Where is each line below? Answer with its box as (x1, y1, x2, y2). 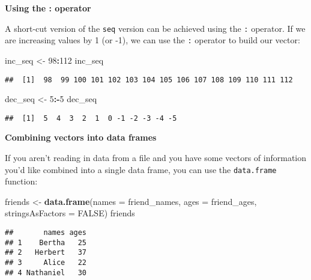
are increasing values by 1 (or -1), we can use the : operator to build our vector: (5, 34, 300, 46)
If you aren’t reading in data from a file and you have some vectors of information (5, 151, 307, 163)
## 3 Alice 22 (5, 258, 87, 267)
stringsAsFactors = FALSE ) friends (5, 207, 135, 219)
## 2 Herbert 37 (5, 248, 87, 257)
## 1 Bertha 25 (5, 238, 87, 247)
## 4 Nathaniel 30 (5, 268, 87, 277)
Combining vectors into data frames (5, 131, 157, 144)
